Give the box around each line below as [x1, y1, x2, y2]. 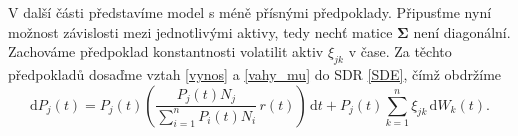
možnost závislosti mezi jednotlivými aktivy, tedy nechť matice [8, 21, 393, 42]
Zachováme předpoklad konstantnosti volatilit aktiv [8, 41, 324, 62]
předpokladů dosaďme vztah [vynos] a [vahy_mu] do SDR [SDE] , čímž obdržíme [8, 63, 502, 84]
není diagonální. [413, 21, 511, 42]
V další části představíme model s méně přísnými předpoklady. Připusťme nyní [8, 2, 492, 22]
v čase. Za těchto [348, 41, 452, 62]
